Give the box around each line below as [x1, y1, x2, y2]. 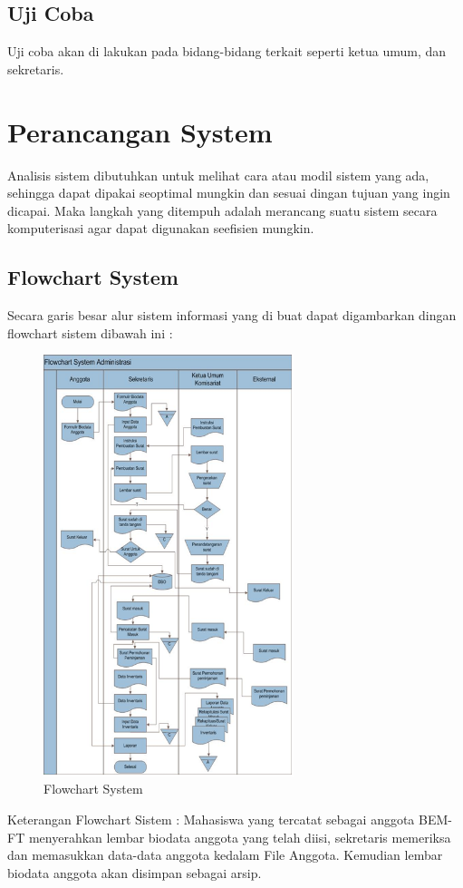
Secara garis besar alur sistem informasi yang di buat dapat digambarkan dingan [7, 306, 457, 325]
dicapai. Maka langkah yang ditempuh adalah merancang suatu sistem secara [7, 200, 438, 220]
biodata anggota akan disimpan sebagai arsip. [7, 863, 262, 882]
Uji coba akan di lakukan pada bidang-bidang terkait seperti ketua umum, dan [7, 42, 447, 61]
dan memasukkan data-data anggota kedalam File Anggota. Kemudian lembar [7, 845, 443, 864]
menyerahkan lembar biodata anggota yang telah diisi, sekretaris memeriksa [28, 827, 451, 846]
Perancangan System [7, 112, 273, 150]
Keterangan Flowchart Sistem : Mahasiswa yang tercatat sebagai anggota [7, 810, 415, 829]
